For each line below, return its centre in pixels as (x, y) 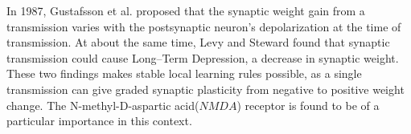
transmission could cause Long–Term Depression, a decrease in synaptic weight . (203, 57)
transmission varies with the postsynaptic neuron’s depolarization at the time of (204, 26)
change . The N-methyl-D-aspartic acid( (103, 105)
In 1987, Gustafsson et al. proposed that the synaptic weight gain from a (186, 10)
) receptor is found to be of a (308, 105)
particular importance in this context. (99, 121)
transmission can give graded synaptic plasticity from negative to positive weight (205, 89)
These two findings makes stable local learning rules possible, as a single (184, 73)
